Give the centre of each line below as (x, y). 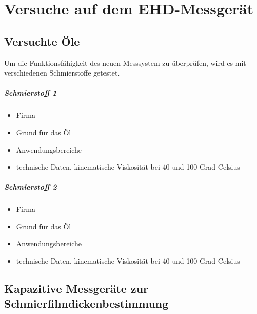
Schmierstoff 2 (31, 187)
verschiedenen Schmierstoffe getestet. (62, 73)
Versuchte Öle (42, 41)
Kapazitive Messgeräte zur (76, 289)
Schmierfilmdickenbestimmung (86, 303)
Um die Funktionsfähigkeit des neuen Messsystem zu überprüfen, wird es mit (125, 62)
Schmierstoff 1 (31, 93)
